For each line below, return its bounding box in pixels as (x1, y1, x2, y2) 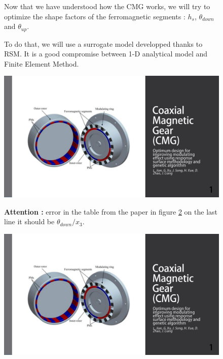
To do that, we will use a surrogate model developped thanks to (4, 38, 203, 49)
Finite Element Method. (4, 58, 79, 69)
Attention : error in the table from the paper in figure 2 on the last (4, 206, 218, 217)
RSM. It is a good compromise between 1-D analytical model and (4, 48, 208, 59)
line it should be (4, 216, 55, 227)
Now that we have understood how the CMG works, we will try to (4, 1, 210, 11)
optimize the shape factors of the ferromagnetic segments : (4, 11, 185, 21)
